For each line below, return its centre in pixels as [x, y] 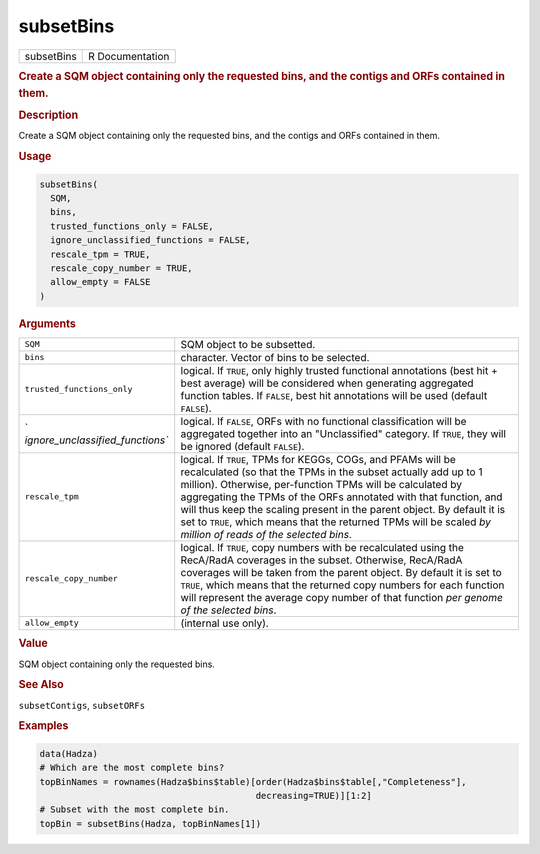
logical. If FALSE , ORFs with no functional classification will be [323, 421]
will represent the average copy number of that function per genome [342, 597]
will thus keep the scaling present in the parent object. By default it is [342, 509]
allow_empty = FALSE [100, 282]
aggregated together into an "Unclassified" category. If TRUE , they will [343, 433]
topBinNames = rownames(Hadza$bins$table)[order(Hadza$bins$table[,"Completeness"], [253, 781]
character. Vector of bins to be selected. [275, 357]
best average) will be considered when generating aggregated [327, 383]
